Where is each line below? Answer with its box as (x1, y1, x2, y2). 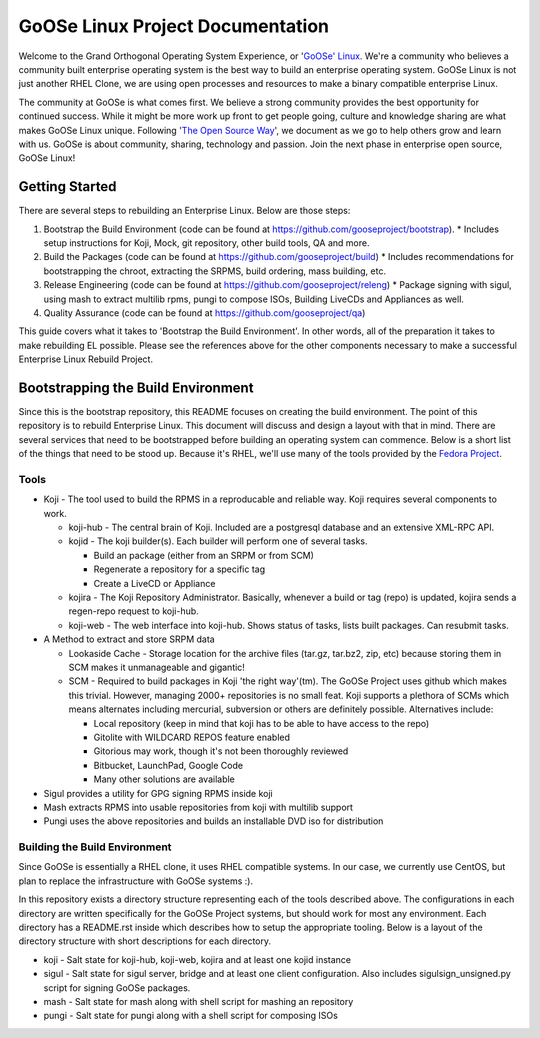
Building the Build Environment (18, 840, 172, 854)
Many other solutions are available (93, 773, 235, 785)
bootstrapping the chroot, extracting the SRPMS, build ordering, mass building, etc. (43, 265, 387, 277)
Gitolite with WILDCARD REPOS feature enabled (93, 731, 290, 743)
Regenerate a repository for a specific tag (93, 563, 265, 575)
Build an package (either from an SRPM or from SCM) (93, 549, 315, 561)
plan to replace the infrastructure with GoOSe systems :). (18, 875, 254, 887)
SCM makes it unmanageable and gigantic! (68, 661, 245, 673)
